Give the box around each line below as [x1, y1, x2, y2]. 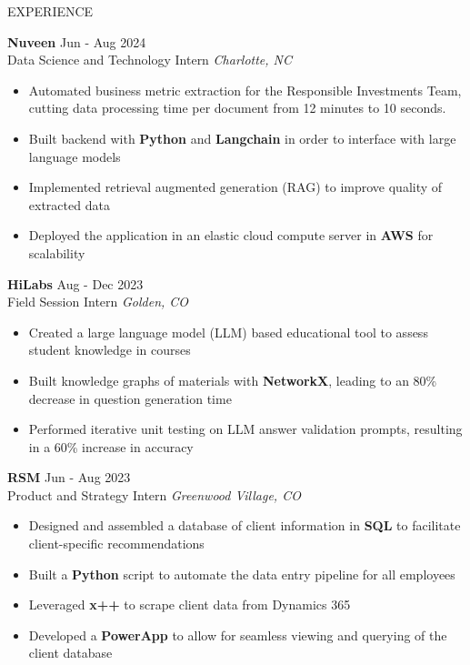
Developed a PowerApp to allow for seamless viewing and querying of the [28, 625, 447, 644]
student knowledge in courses [28, 340, 191, 359]
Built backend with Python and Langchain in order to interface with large [28, 128, 456, 147]
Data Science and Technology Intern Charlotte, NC [7, 50, 293, 69]
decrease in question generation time [28, 388, 232, 408]
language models [28, 146, 121, 166]
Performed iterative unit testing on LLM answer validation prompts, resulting [28, 419, 463, 438]
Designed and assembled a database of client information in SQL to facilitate [28, 516, 461, 535]
